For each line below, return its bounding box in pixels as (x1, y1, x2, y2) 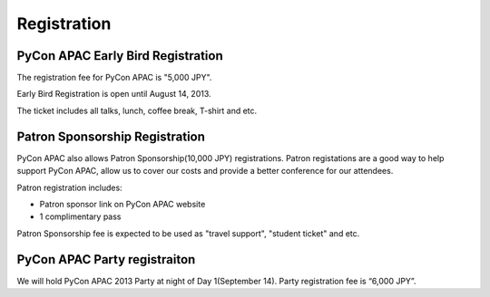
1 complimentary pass (39, 211, 122, 222)
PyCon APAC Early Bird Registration (16, 48, 223, 63)
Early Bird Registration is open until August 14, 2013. (16, 89, 212, 100)
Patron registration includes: (16, 182, 122, 193)
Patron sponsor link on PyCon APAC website (39, 198, 206, 209)
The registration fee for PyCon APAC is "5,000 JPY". (16, 72, 212, 83)
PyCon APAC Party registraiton (16, 252, 196, 267)
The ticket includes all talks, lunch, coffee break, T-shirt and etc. (16, 105, 258, 116)
